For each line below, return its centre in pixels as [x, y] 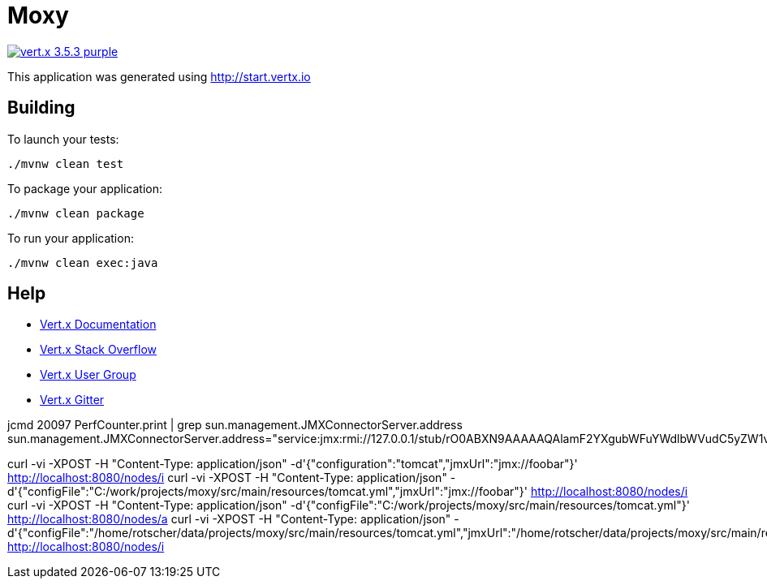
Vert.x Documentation [98, 325]
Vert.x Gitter [72, 400]
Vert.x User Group [88, 375]
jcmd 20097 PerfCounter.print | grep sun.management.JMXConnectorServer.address [235, 425]
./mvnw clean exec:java [83, 262]
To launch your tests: [63, 139]
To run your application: [71, 238]
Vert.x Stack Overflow [99, 350]
